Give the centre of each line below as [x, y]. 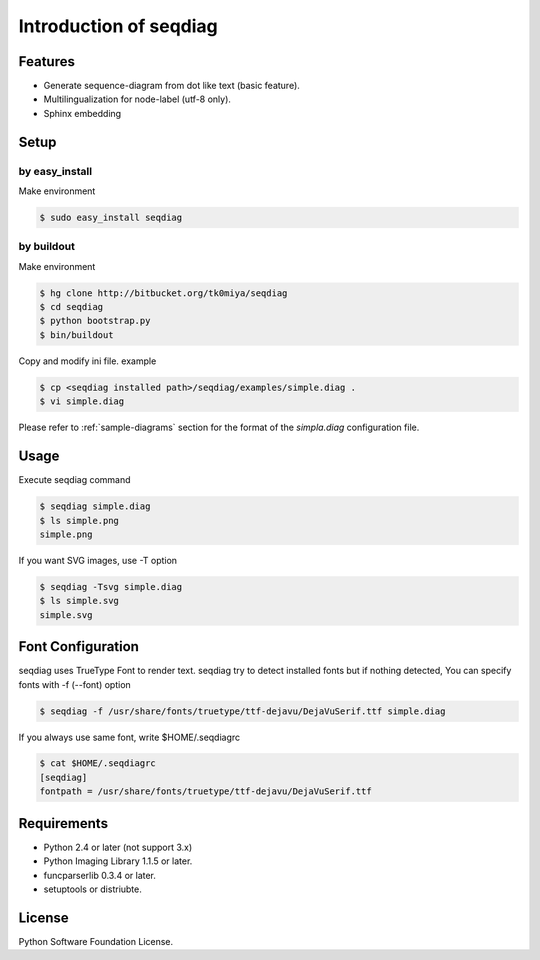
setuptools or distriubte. [92, 889]
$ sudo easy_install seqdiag [111, 217]
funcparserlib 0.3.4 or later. [100, 875]
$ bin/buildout [76, 334]
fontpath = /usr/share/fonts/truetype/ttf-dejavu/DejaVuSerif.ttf [205, 791]
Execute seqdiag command [74, 480]
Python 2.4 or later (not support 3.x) [118, 847]
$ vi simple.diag [82, 401]
